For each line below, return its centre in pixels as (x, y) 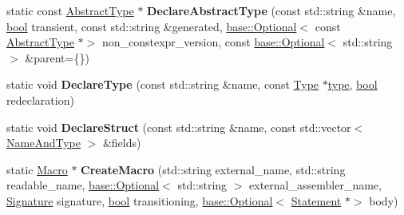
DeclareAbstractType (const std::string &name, (271, 10)
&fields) (122, 143)
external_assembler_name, (315, 185)
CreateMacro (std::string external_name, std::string (213, 169)
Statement (316, 200)
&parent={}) (57, 57)
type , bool (353, 84)
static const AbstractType (70, 10)
